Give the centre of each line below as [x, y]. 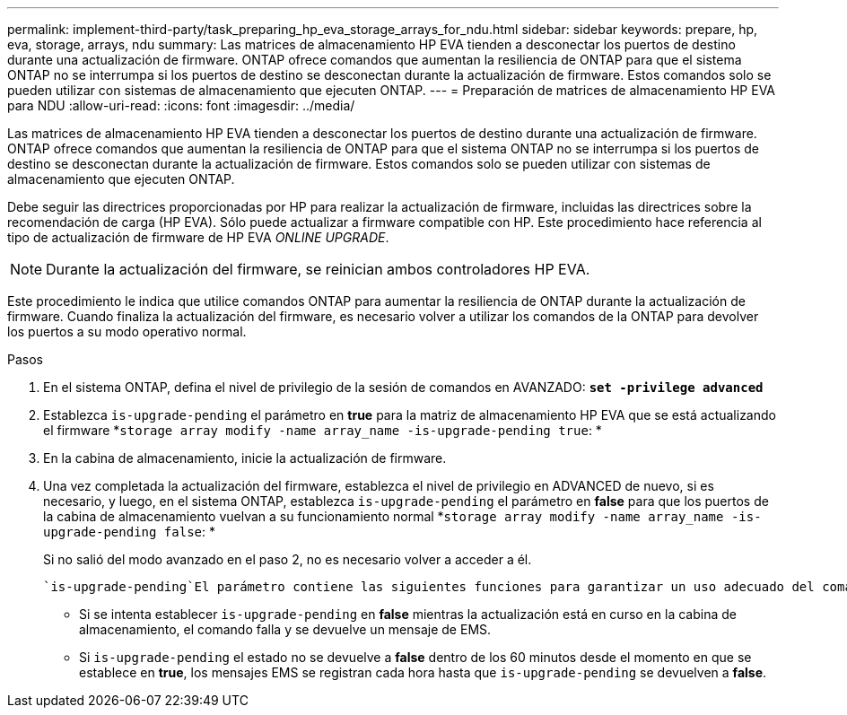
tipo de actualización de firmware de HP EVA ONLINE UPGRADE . [198, 237]
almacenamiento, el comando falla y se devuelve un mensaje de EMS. [285, 629]
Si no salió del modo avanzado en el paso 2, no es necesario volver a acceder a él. [288, 559]
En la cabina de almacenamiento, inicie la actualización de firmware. [245, 458]
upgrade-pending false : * [129, 532]
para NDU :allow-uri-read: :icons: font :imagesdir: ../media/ [181, 105]
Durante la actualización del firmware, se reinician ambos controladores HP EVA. [318, 269]
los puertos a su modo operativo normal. [127, 331]
